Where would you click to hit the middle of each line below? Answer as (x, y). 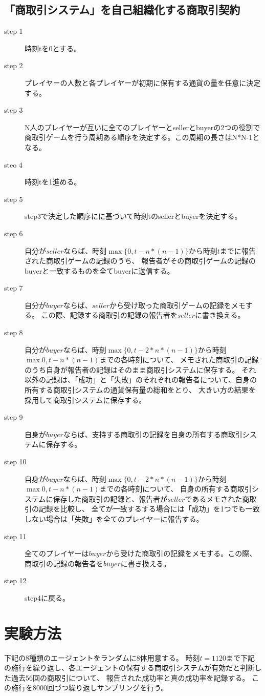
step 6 (14, 233)
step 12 (15, 580)
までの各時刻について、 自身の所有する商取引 (175, 489)
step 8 (14, 332)
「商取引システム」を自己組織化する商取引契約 (122, 9)
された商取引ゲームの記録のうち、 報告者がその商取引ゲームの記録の (140, 261)
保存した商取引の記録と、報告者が (110, 498)
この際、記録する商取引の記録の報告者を (109, 315)
